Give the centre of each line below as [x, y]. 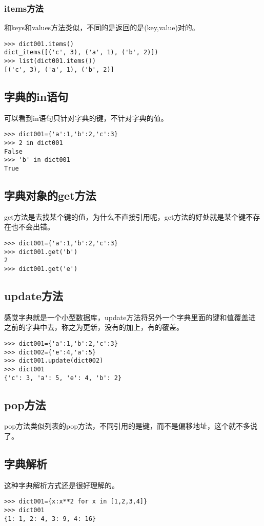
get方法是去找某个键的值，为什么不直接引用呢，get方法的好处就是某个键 [125, 216]
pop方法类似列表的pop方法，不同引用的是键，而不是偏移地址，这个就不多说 [131, 426]
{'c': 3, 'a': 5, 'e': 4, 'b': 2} [63, 378]
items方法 [24, 8]
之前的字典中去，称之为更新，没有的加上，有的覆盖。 [94, 327]
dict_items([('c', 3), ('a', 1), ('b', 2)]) [81, 52]
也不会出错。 [33, 227]
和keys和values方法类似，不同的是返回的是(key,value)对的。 [102, 27]
